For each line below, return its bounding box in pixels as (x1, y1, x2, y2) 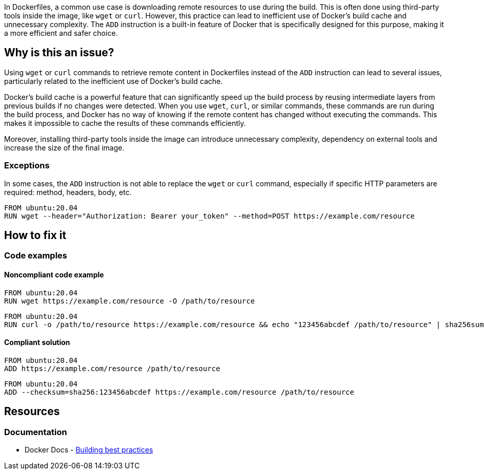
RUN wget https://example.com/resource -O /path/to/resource (4, 296, 255, 305)
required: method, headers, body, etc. (4, 187, 132, 197)
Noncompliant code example (4, 270, 104, 279)
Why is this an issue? (4, 46, 114, 59)
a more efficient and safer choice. (4, 29, 118, 37)
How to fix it (4, 229, 67, 242)
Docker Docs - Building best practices (25, 445, 153, 455)
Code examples (4, 250, 68, 261)
